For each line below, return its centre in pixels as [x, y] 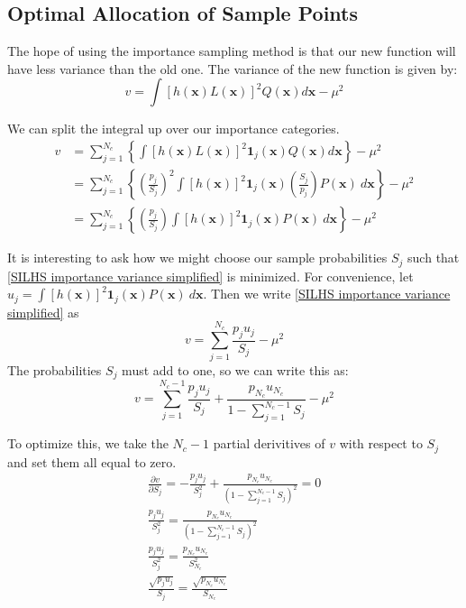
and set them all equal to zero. [92, 461]
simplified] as [43, 312]
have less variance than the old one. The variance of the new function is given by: [233, 68]
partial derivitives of [269, 443]
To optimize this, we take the [88, 443]
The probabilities [55, 369]
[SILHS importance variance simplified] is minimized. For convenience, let [210, 276]
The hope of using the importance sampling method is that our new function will [232, 51]
